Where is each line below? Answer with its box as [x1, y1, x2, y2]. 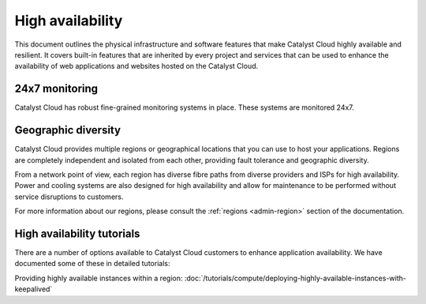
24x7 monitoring [14, 82, 99, 96]
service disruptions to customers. [14, 192, 124, 201]
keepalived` [14, 284, 53, 294]
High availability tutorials [14, 227, 140, 240]
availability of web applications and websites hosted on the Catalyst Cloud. [14, 62, 259, 71]
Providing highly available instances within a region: [14, 273, 183, 283]
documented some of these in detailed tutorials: [14, 259, 170, 268]
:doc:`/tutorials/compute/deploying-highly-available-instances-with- [184, 273, 406, 283]
